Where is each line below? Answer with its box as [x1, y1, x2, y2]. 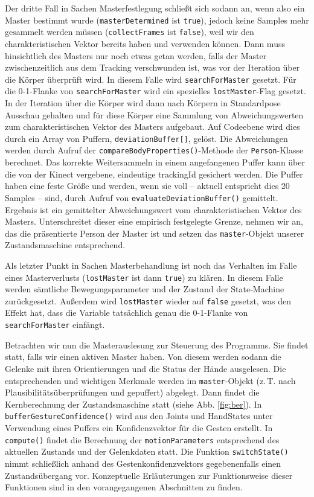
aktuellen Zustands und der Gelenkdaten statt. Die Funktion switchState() [5, 445, 289, 458]
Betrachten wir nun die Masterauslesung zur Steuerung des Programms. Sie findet [5, 338, 309, 351]
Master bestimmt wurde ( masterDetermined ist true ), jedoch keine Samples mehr [5, 13, 309, 26]
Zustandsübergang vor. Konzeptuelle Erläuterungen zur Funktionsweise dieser [5, 469, 293, 481]
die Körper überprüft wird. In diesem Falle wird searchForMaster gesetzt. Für [5, 72, 296, 85]
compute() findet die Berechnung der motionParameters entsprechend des [5, 433, 280, 446]
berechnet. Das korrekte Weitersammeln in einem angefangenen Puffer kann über [5, 156, 305, 168]
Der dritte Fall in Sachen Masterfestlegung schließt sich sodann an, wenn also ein [5, 2, 305, 14]
